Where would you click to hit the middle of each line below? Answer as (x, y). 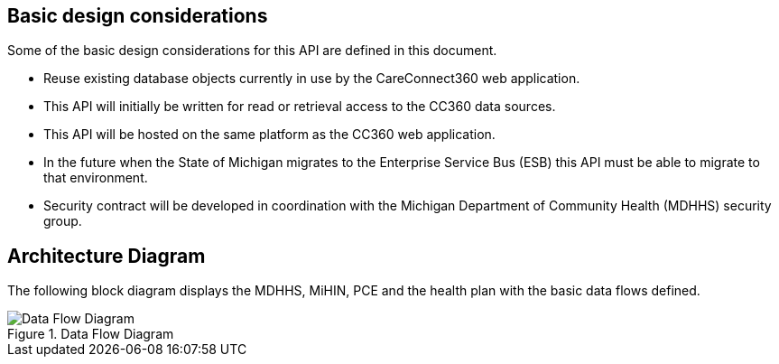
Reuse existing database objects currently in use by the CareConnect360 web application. (312, 79)
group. (63, 221)
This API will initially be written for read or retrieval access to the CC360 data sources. (300, 107)
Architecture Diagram (107, 256)
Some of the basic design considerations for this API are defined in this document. (252, 51)
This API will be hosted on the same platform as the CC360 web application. (269, 135)
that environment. (96, 178)
